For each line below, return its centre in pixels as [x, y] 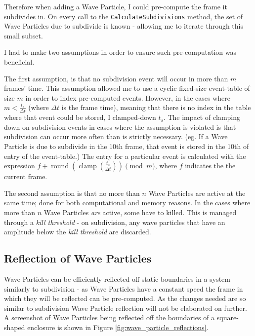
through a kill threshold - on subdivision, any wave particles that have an [115, 222]
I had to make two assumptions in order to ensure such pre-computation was [120, 52]
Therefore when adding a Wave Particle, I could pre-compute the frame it [116, 6]
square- [228, 317]
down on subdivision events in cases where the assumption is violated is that [120, 127]
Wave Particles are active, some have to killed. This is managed [140, 212]
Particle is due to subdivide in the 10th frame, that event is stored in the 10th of [127, 146]
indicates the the [210, 166]
